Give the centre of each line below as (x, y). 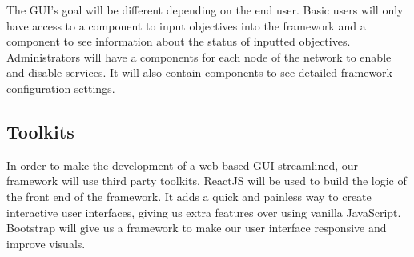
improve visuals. (46, 243)
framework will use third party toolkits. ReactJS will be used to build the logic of (207, 181)
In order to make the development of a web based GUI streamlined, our (183, 165)
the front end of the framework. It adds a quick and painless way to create (189, 196)
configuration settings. (61, 88)
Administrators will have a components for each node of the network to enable (199, 56)
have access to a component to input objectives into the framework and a (186, 25)
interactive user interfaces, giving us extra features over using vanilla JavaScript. (204, 212)
